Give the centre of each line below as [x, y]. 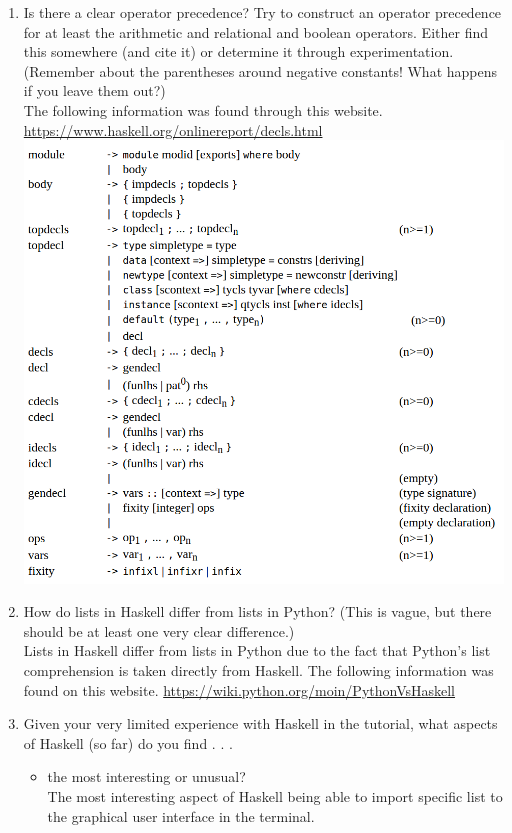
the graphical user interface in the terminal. [181, 815]
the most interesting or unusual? [146, 776]
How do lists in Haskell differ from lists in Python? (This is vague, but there [257, 611]
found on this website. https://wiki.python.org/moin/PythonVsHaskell [239, 689]
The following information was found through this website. [203, 109]
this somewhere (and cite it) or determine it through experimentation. [238, 51]
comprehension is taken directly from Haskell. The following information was [258, 670]
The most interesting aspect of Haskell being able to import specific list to [275, 796]
